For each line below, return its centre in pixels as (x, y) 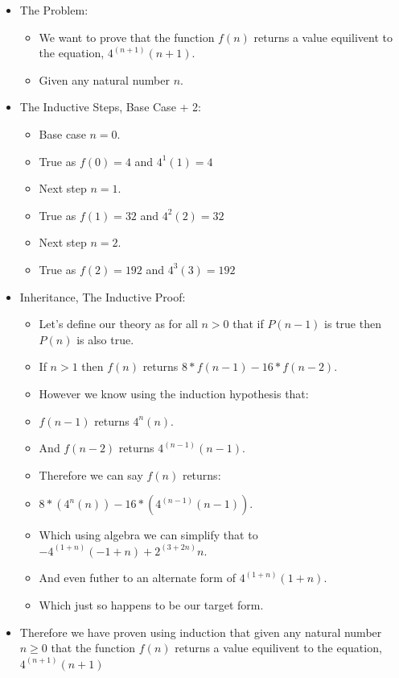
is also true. (105, 339)
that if (248, 324)
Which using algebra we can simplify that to (148, 535)
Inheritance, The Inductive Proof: (103, 296)
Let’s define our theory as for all (118, 324)
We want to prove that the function (127, 37)
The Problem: (54, 10)
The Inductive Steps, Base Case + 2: (110, 107)
